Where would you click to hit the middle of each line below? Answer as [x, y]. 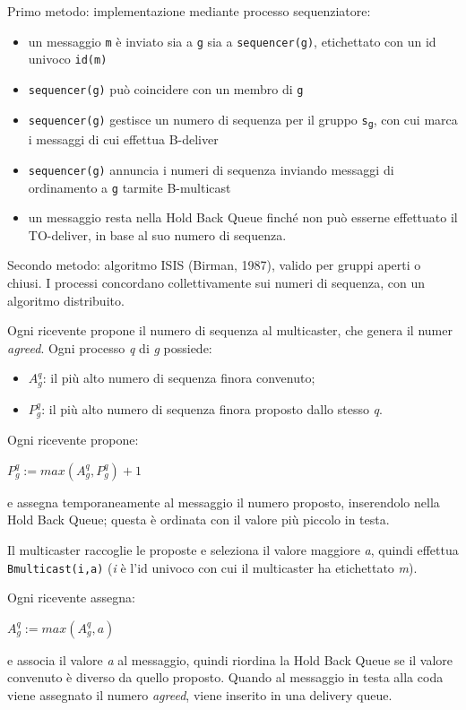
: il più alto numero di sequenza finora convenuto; [179, 378]
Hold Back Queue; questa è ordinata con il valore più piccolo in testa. [198, 520]
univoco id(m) [68, 59]
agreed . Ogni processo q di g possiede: [110, 347]
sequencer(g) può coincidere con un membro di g [166, 88]
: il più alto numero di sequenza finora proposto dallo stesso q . [212, 408]
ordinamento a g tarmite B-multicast [129, 187]
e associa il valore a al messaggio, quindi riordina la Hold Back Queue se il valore [230, 659]
